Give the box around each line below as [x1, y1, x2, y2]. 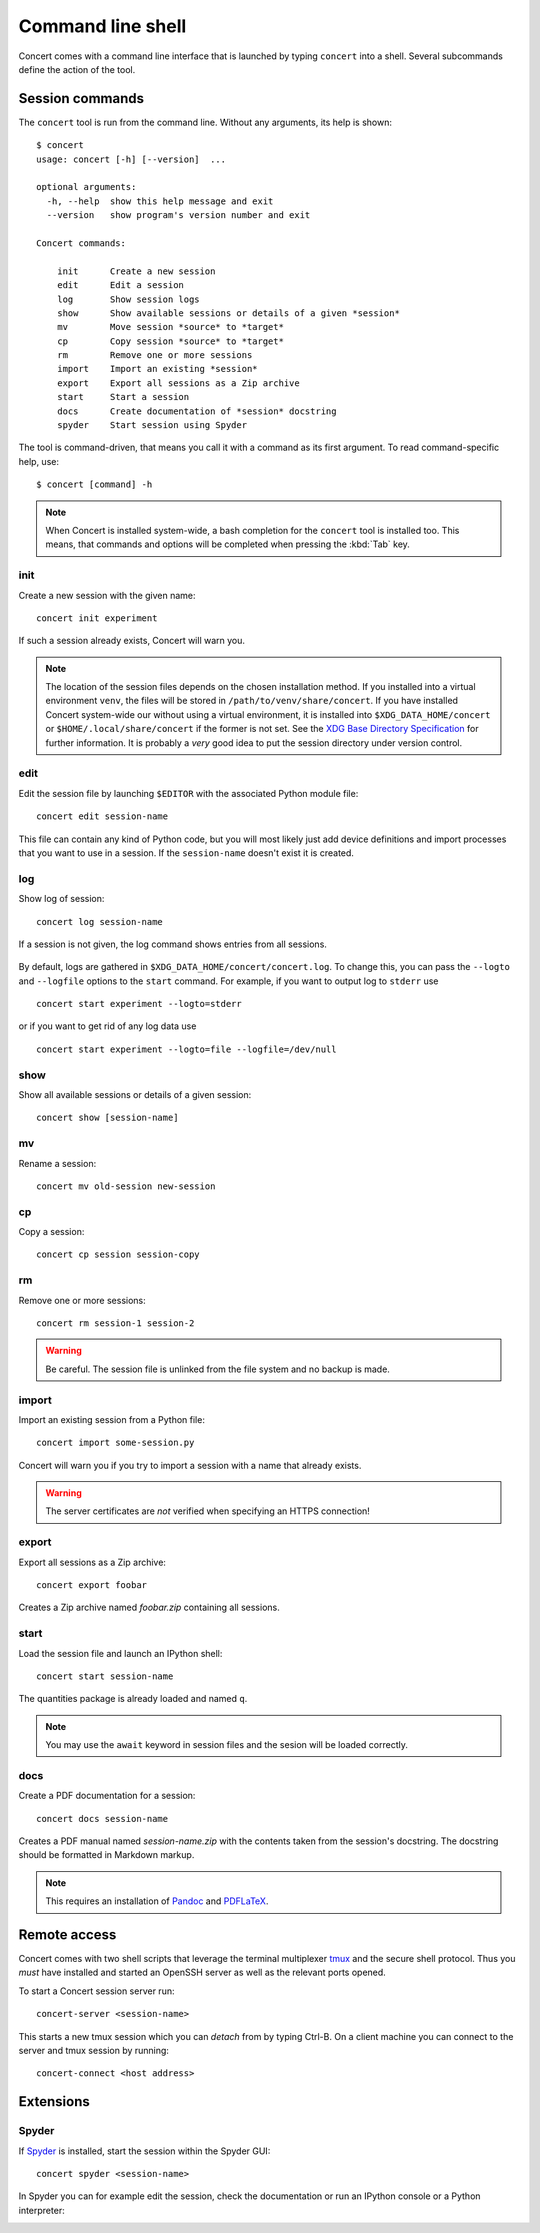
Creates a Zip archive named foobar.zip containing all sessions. [18, 1601, 280, 1614]
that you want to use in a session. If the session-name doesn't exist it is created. [18, 846, 355, 859]
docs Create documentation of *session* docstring [56, 405, 337, 417]
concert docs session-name [36, 1813, 169, 1824]
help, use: [18, 455, 60, 467]
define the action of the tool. [18, 63, 136, 75]
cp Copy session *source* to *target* [56, 335, 285, 347]
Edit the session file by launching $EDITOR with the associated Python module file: [18, 787, 359, 799]
